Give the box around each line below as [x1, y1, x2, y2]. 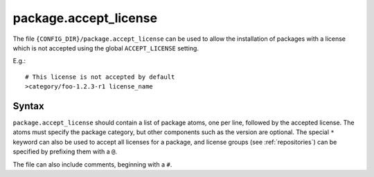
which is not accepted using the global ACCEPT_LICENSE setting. [12, 44, 199, 52]
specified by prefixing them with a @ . [12, 147, 118, 156]
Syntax [12, 100, 44, 112]
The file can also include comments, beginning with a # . [12, 160, 172, 169]
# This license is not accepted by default [25, 73, 175, 81]
